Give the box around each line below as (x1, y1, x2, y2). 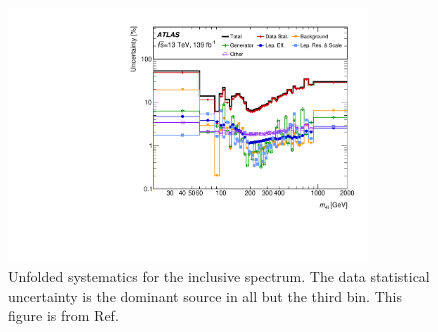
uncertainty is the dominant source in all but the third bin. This (8, 285, 402, 306)
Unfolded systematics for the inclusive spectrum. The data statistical (8, 266, 430, 287)
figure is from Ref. (8, 305, 119, 326)
